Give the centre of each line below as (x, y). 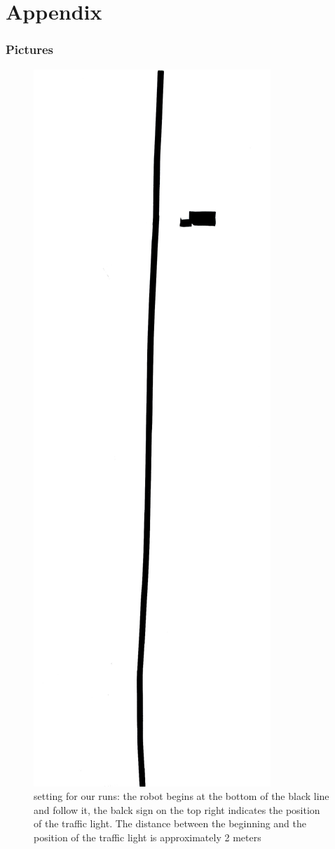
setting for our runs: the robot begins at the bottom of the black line (182, 796)
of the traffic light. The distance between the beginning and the (170, 823)
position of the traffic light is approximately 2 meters (148, 837)
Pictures (30, 49)
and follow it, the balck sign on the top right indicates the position (177, 809)
